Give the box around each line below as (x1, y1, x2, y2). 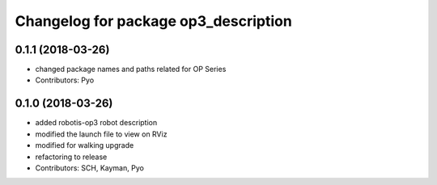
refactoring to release (35, 152, 108, 162)
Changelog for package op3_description (15, 12, 293, 30)
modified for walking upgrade (35, 141, 134, 150)
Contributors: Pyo (35, 75, 95, 85)
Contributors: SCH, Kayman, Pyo (35, 162, 145, 173)
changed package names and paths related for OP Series (35, 65, 227, 74)
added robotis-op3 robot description (35, 118, 158, 128)
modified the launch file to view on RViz (35, 129, 168, 139)
